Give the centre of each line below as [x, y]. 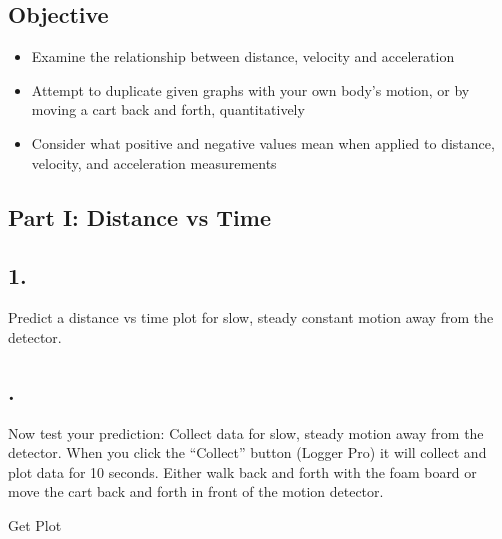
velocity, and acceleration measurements [154, 162]
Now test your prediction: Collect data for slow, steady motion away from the [246, 432]
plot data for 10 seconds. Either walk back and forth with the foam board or [242, 471]
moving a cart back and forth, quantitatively [168, 109]
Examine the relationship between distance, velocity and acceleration [243, 56]
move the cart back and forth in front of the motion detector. [196, 491]
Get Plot [35, 524]
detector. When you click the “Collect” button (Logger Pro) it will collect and [247, 452]
